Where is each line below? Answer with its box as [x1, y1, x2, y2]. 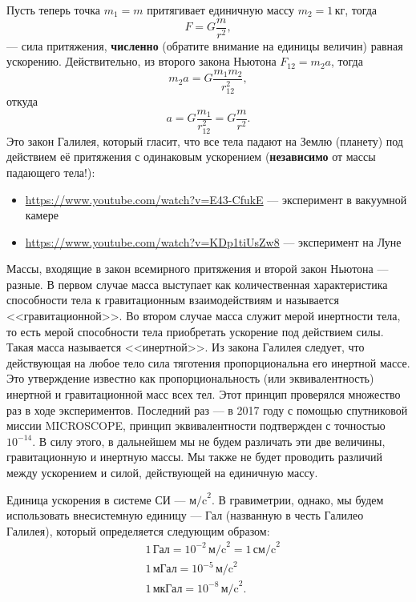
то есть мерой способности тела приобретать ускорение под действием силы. [6, 323, 384, 339]
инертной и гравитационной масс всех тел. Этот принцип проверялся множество [6, 386, 401, 403]
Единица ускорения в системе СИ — [6, 491, 186, 508]
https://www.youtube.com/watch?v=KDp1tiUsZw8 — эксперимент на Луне [25, 233, 402, 250]
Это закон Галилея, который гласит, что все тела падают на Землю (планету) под [6, 132, 403, 149]
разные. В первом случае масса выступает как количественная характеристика [6, 275, 388, 292]
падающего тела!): [6, 163, 95, 180]
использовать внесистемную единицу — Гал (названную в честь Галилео [6, 507, 364, 524]
